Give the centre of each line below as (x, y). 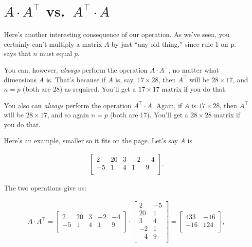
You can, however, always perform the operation (76, 69)
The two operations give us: (45, 188)
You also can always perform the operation (68, 105)
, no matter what (194, 69)
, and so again (68, 115)
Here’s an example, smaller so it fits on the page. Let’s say (91, 141)
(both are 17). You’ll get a (149, 115)
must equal (56, 53)
